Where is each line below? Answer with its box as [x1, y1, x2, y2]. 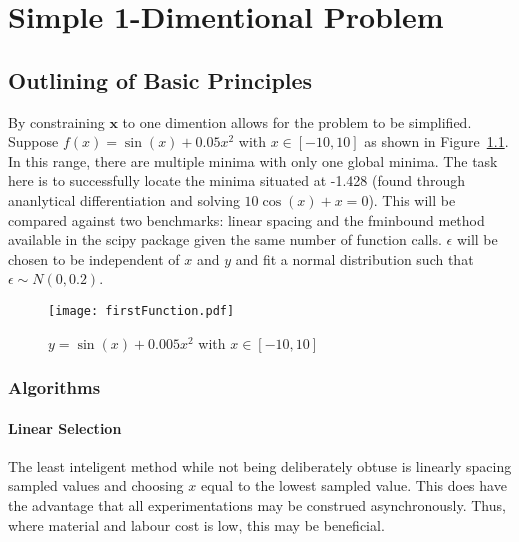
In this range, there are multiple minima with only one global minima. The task [8, 150, 498, 171]
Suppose [8, 131, 59, 152]
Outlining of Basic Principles [8, 64, 313, 95]
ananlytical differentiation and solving [8, 189, 240, 210]
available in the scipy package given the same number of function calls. [8, 229, 442, 250]
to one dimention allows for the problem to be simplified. [122, 111, 472, 132]
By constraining [8, 111, 105, 132]
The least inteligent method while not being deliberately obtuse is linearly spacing [8, 455, 512, 476]
